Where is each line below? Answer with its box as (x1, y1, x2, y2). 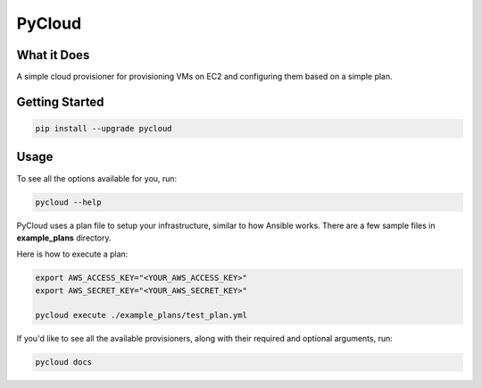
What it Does (16, 47, 90, 63)
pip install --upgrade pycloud (35, 123, 173, 134)
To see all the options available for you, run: (16, 173, 178, 183)
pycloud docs (35, 358, 93, 367)
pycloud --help (35, 197, 102, 207)
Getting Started (16, 94, 104, 109)
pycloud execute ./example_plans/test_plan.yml (35, 310, 247, 321)
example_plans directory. (16, 232, 112, 243)
